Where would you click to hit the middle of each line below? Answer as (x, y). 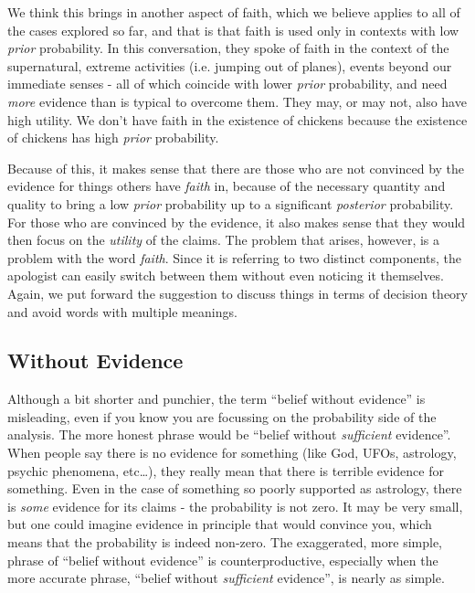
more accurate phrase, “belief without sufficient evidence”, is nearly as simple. (226, 578)
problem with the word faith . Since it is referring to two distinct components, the (234, 257)
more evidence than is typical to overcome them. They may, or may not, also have (237, 101)
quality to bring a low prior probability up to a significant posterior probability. (231, 203)
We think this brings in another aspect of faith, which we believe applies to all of (234, 12)
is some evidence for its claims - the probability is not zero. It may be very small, (235, 506)
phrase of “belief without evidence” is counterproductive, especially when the (223, 560)
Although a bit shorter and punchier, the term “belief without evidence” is (216, 399)
